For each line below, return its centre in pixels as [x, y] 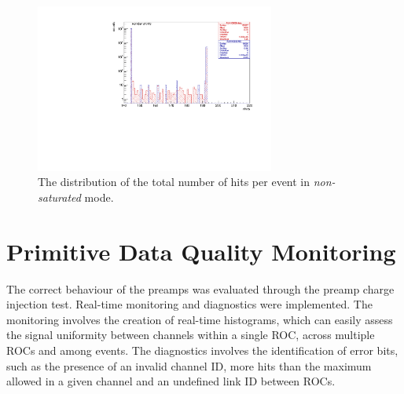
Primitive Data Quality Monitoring [201, 251]
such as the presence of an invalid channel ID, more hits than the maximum [189, 365]
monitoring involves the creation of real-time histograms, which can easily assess [200, 319]
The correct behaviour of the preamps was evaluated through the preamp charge [200, 288]
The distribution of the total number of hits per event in [174, 182]
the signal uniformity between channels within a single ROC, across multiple [191, 335]
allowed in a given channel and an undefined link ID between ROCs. [171, 381]
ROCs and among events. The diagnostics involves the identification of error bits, [202, 350]
